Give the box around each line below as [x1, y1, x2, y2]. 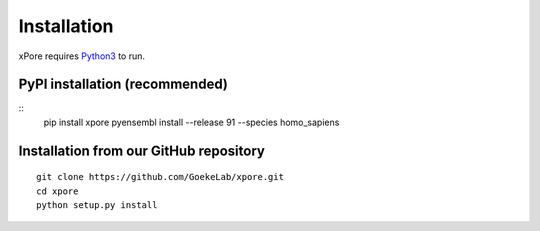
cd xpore [36, 185, 79, 197]
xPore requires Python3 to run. [18, 50, 145, 62]
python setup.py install [36, 200, 158, 211]
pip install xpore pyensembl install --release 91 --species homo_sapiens [43, 116, 340, 128]
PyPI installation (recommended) [18, 76, 229, 93]
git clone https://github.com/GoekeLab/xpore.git [36, 171, 285, 183]
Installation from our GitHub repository [18, 142, 265, 159]
